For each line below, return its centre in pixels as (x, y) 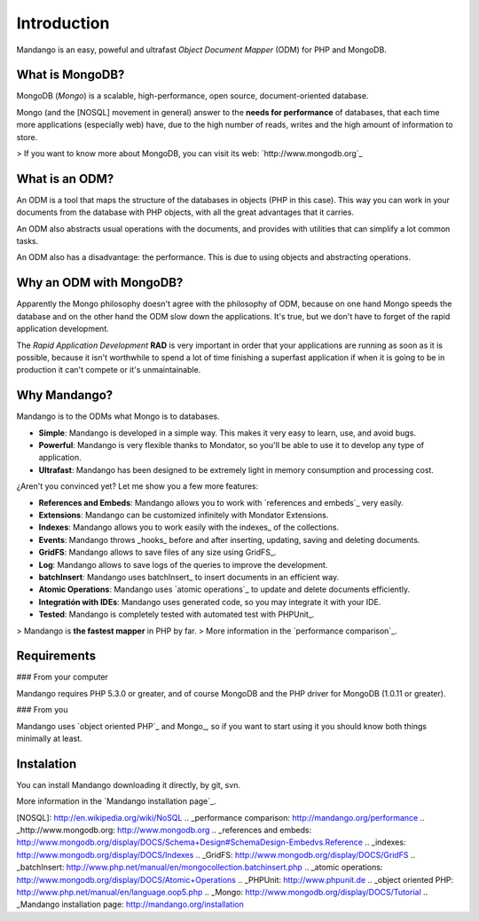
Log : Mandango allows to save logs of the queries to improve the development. (183, 564)
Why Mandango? (65, 395)
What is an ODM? (65, 179)
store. (27, 137)
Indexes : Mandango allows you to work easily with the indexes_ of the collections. (189, 527)
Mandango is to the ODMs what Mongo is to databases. (118, 416)
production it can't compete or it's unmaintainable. (109, 370)
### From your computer (62, 677)
